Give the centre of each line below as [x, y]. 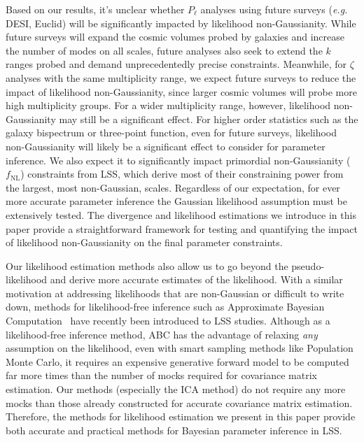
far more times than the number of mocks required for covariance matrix [161, 375]
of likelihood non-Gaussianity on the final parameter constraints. [144, 242]
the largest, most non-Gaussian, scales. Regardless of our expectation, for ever [173, 187]
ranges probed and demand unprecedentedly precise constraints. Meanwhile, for [176, 64]
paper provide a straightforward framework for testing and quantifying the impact [182, 228]
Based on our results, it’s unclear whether [95, 9]
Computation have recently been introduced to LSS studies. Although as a [168, 321]
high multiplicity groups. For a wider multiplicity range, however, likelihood [168, 105]
